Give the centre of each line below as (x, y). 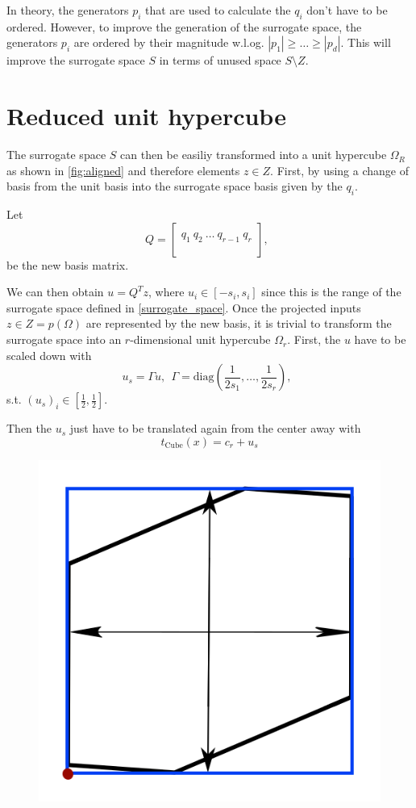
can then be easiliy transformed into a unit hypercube (254, 155)
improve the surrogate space (76, 60)
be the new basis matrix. (68, 264)
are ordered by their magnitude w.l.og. (169, 42)
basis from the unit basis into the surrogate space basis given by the (175, 186)
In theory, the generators (68, 10)
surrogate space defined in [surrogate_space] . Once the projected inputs (184, 307)
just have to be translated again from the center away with (215, 428)
